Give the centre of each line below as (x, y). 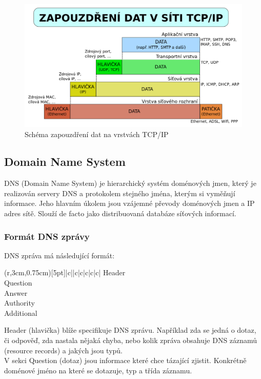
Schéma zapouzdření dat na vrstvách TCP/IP (97, 134)
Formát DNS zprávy (47, 236)
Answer (16, 292)
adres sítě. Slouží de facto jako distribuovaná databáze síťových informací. (120, 213)
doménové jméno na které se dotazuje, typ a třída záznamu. (98, 370)
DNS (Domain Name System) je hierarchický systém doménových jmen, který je (130, 183)
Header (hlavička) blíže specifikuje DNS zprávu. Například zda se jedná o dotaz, (130, 330)
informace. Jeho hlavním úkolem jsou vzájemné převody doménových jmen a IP (129, 203)
